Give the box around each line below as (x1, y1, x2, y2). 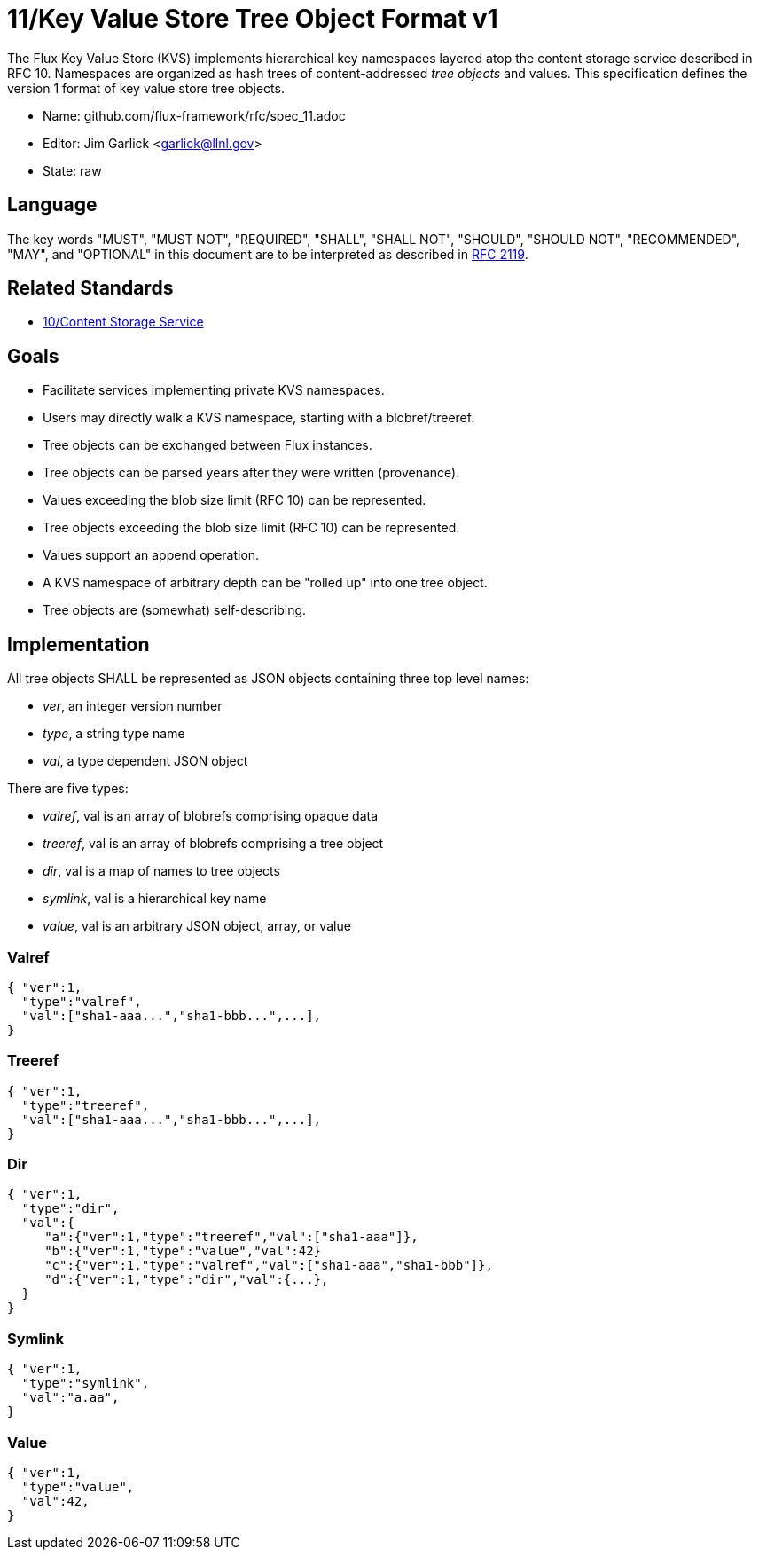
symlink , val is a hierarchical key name (43, 891, 267, 907)
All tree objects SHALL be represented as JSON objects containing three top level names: (7, 671, 529, 687)
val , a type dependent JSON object (43, 753, 248, 769)
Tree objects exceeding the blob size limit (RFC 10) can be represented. (43, 520, 460, 536)
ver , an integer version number (43, 698, 223, 714)
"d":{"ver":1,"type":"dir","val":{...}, (44, 1272, 329, 1287)
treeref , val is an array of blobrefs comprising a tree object (43, 836, 384, 852)
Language (7, 193, 98, 216)
